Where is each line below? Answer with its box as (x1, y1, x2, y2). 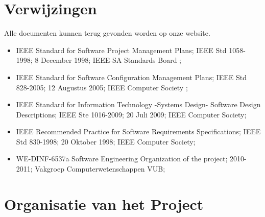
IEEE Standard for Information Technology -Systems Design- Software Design (16, 99, 261, 110)
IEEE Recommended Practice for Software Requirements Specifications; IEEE (16, 126, 261, 137)
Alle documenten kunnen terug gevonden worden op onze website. (4, 28, 210, 38)
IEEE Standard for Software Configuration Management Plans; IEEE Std (16, 71, 247, 82)
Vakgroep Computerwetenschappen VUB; (35, 163, 165, 174)
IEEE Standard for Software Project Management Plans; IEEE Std (16, 44, 227, 55)
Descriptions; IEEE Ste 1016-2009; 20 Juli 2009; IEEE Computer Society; (16, 109, 247, 119)
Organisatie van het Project (4, 193, 204, 214)
